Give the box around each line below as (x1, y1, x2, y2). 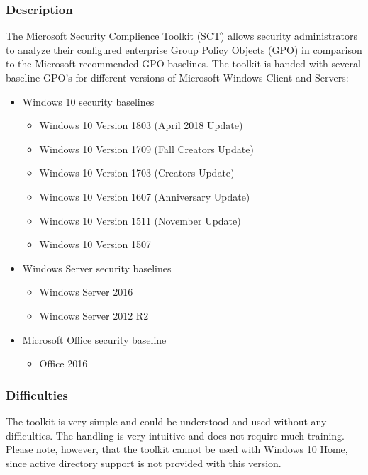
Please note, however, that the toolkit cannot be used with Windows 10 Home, (6, 442, 348, 457)
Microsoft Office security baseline (22, 332, 167, 347)
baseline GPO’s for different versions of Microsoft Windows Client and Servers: (6, 70, 349, 84)
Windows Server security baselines (22, 260, 172, 275)
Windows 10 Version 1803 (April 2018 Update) (39, 118, 243, 133)
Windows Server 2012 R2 (39, 308, 149, 323)
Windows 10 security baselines (22, 94, 155, 108)
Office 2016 (39, 356, 88, 371)
